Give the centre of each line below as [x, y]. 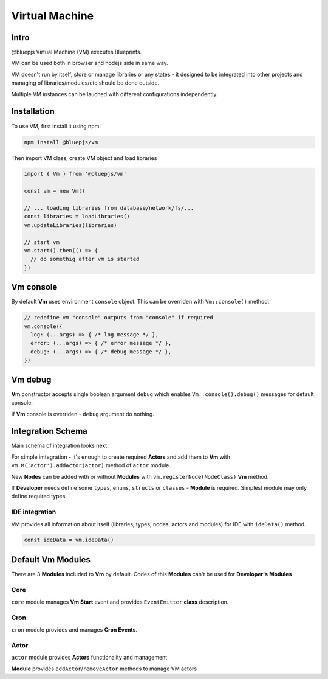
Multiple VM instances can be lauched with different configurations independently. [114, 94]
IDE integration [34, 512]
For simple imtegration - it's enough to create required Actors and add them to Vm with [121, 457]
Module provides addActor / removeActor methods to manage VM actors [104, 669]
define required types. [39, 496]
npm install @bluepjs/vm [61, 142]
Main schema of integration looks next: [60, 446]
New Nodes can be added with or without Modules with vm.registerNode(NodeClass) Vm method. [140, 476]
